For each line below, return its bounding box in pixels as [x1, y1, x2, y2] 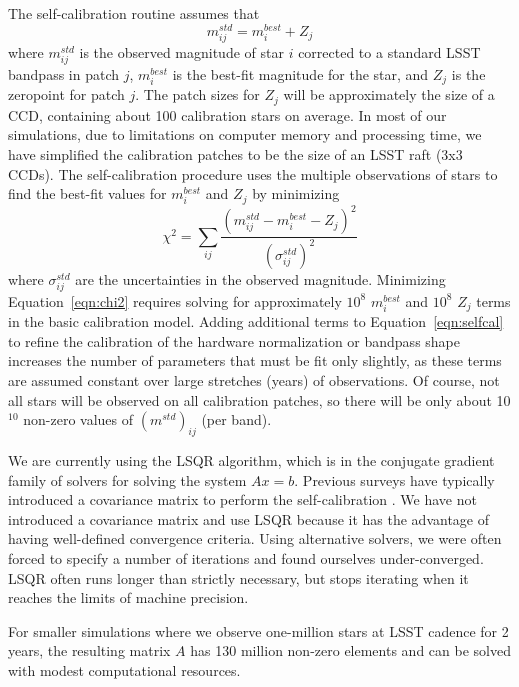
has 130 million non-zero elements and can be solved [190, 640, 511, 661]
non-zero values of [23, 409, 134, 430]
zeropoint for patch [8, 84, 125, 105]
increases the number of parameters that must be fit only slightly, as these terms [8, 350, 502, 371]
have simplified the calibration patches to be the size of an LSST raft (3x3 [8, 144, 463, 165]
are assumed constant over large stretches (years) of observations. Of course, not [8, 369, 500, 390]
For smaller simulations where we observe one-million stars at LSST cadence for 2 [8, 620, 509, 641]
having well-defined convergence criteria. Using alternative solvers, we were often [8, 528, 502, 549]
